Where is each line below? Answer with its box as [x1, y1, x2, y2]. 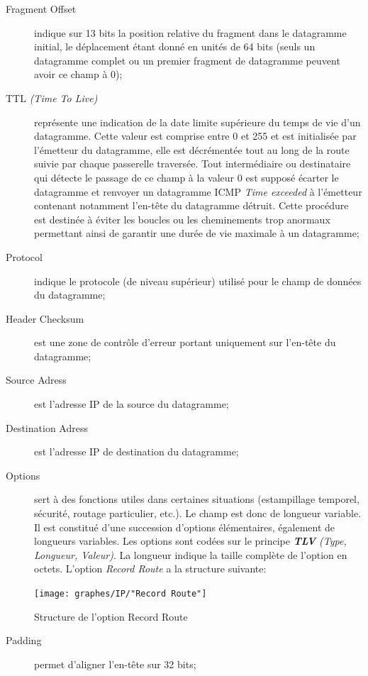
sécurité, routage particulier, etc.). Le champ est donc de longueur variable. [34, 506, 362, 521]
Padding [6, 633, 42, 648]
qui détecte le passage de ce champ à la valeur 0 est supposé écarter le [34, 170, 339, 184]
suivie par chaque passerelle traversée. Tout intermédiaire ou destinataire [34, 156, 351, 171]
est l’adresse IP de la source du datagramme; [34, 397, 229, 411]
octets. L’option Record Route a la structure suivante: [34, 561, 267, 576]
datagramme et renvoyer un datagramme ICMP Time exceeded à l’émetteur [34, 184, 362, 199]
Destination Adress [6, 420, 88, 435]
